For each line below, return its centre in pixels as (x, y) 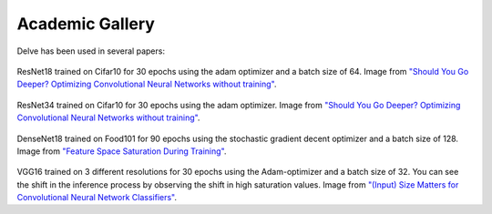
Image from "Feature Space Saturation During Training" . (122, 151)
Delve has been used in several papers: (91, 51)
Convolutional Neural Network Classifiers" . (97, 198)
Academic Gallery (86, 24)
